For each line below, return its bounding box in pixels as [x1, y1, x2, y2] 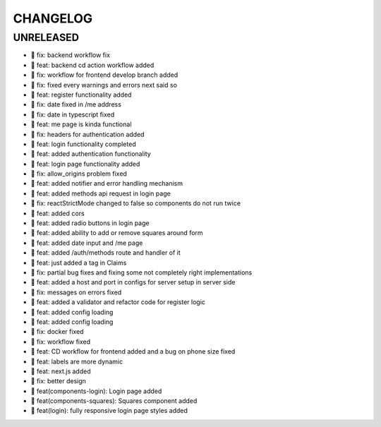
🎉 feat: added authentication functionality [30, 150, 151, 158]
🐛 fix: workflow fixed [30, 337, 91, 346]
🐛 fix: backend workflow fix [30, 51, 111, 59]
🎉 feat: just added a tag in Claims [30, 258, 127, 267]
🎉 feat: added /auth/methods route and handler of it [30, 248, 181, 257]
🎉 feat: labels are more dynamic [30, 357, 123, 366]
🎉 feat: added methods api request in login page [30, 189, 171, 198]
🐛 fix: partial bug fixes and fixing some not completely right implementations [30, 268, 253, 277]
